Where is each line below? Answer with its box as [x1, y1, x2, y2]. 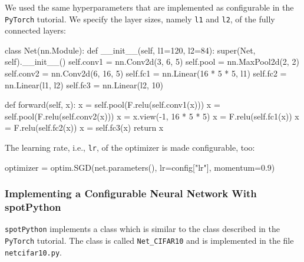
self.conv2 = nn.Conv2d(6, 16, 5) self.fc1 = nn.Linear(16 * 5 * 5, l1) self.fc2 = [5, 67, 287, 79]
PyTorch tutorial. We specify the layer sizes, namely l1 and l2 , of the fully [5, 12, 275, 25]
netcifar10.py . [5, 246, 62, 258]
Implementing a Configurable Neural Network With [5, 186, 257, 201]
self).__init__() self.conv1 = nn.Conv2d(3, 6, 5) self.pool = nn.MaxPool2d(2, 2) [5, 55, 299, 68]
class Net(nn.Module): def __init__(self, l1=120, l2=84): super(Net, [5, 44, 256, 56]
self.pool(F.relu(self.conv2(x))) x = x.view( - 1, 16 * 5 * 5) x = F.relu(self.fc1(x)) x [5, 110, 299, 122]
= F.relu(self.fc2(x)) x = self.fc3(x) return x [5, 121, 164, 134]
